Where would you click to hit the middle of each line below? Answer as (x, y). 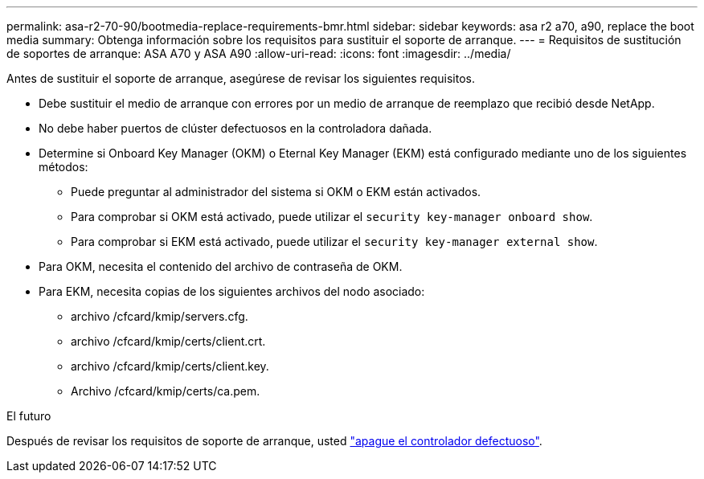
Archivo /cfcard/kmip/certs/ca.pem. (166, 391)
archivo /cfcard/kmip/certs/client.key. (170, 366)
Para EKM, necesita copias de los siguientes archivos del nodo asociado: (232, 291)
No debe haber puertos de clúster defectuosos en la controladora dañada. (235, 128)
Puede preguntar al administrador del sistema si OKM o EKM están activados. (276, 192)
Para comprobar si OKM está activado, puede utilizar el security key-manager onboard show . (332, 217)
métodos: (63, 167)
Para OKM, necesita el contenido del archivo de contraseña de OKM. (221, 266)
